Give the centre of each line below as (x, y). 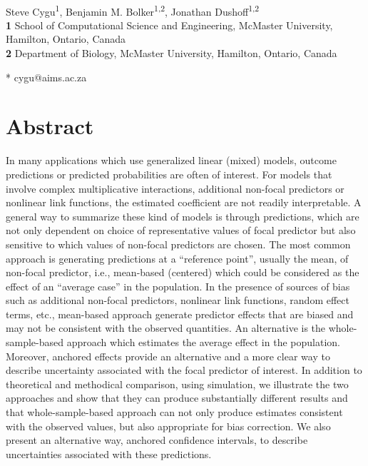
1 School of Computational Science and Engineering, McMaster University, (169, 25)
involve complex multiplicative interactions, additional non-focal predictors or (175, 188)
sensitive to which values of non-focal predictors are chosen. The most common (178, 244)
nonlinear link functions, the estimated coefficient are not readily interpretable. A (184, 202)
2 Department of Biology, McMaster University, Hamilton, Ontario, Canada (172, 53)
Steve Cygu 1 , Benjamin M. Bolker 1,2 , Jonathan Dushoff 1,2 (133, 10)
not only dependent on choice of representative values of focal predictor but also (181, 230)
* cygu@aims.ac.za (46, 77)
